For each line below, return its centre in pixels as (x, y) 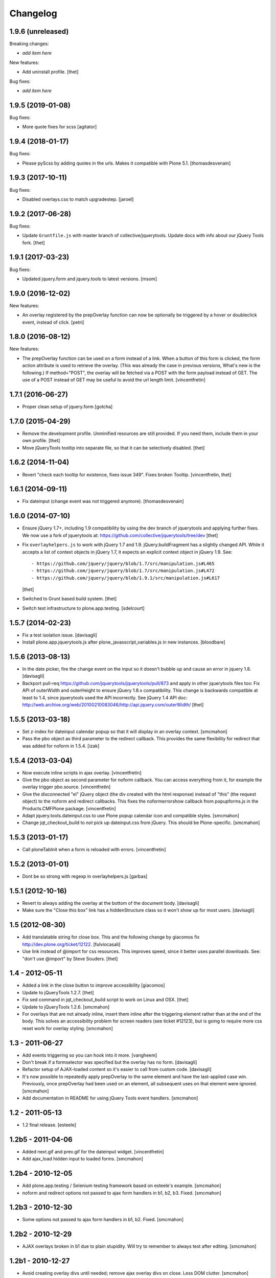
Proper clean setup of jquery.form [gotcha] (67, 406)
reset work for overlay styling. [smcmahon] (68, 1028)
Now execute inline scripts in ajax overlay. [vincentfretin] (82, 772)
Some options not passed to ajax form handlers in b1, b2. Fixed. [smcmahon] (103, 1220)
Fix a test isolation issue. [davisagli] (60, 635)
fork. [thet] (34, 242)
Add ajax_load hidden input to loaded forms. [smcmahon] (83, 1159)
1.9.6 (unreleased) (39, 31)
